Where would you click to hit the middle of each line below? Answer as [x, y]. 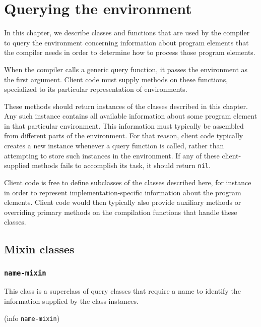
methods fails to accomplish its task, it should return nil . [121, 165]
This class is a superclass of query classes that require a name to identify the [122, 291]
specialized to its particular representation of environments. [96, 89]
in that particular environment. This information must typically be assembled [124, 125]
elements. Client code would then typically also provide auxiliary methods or [123, 202]
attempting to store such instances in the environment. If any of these [112, 155]
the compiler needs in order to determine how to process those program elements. [130, 52]
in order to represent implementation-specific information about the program [123, 192]
